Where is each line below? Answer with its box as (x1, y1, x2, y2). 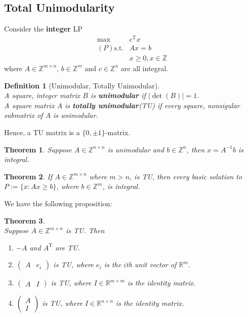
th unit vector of (126, 259, 176, 270)
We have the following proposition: (4, 198, 112, 208)
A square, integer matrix (4, 90, 80, 101)
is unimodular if (90, 90, 146, 101)
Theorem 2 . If (4, 171, 52, 181)
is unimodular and (107, 144, 164, 154)
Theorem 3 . (4, 215, 45, 226)
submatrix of (4, 110, 43, 120)
